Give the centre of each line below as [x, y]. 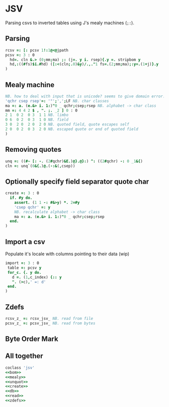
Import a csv [25, 242]
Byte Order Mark [32, 339]
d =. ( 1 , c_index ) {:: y [37, 277]
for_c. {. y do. [24, 272]
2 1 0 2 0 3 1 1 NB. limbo [37, 115]
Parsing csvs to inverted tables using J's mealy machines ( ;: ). [70, 23]
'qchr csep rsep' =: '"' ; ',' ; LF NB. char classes [57, 101]
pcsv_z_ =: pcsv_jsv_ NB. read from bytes [50, 323]
